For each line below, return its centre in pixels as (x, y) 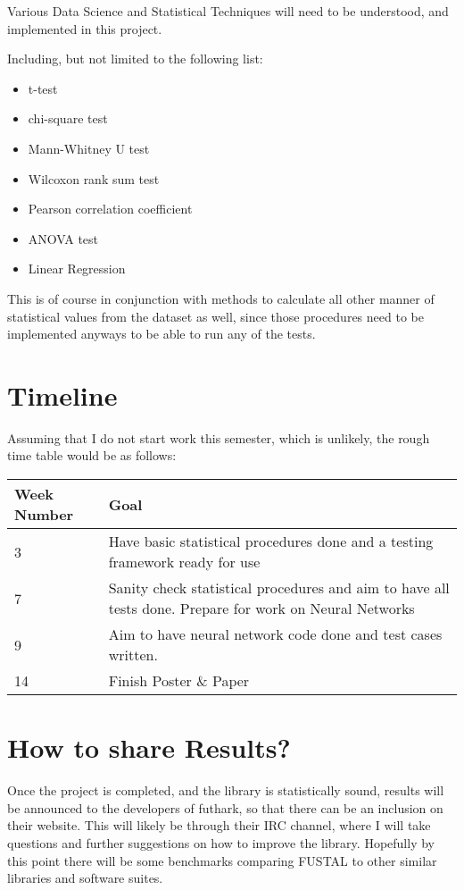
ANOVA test (63, 238)
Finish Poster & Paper (179, 681)
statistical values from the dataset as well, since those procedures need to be (215, 316)
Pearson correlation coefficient (110, 209)
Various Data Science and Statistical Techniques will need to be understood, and (228, 11)
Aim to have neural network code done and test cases (275, 634)
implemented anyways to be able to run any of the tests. (162, 334)
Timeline (62, 395)
